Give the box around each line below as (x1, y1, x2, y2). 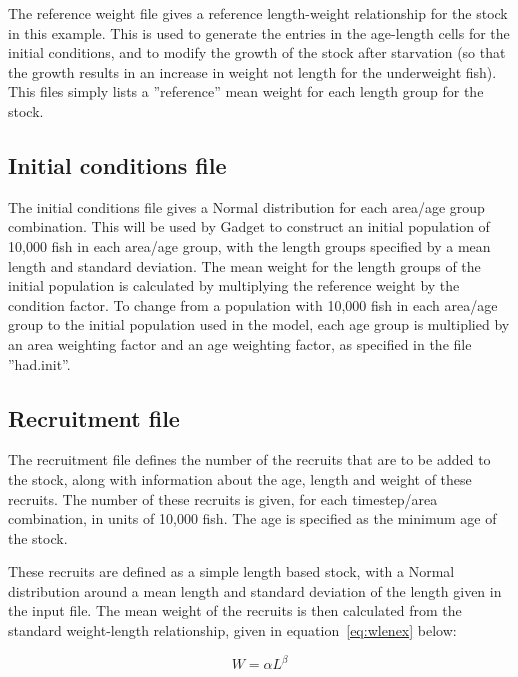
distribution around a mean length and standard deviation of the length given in (8, 580, 502, 601)
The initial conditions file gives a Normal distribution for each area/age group (8, 196, 485, 217)
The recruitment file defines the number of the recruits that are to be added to (8, 449, 491, 470)
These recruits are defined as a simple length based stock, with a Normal (8, 561, 455, 582)
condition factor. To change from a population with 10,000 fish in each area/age (8, 294, 498, 315)
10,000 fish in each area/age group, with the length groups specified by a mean (8, 235, 491, 256)
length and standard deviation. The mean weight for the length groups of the (8, 255, 481, 276)
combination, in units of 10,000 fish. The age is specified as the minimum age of (8, 508, 497, 529)
